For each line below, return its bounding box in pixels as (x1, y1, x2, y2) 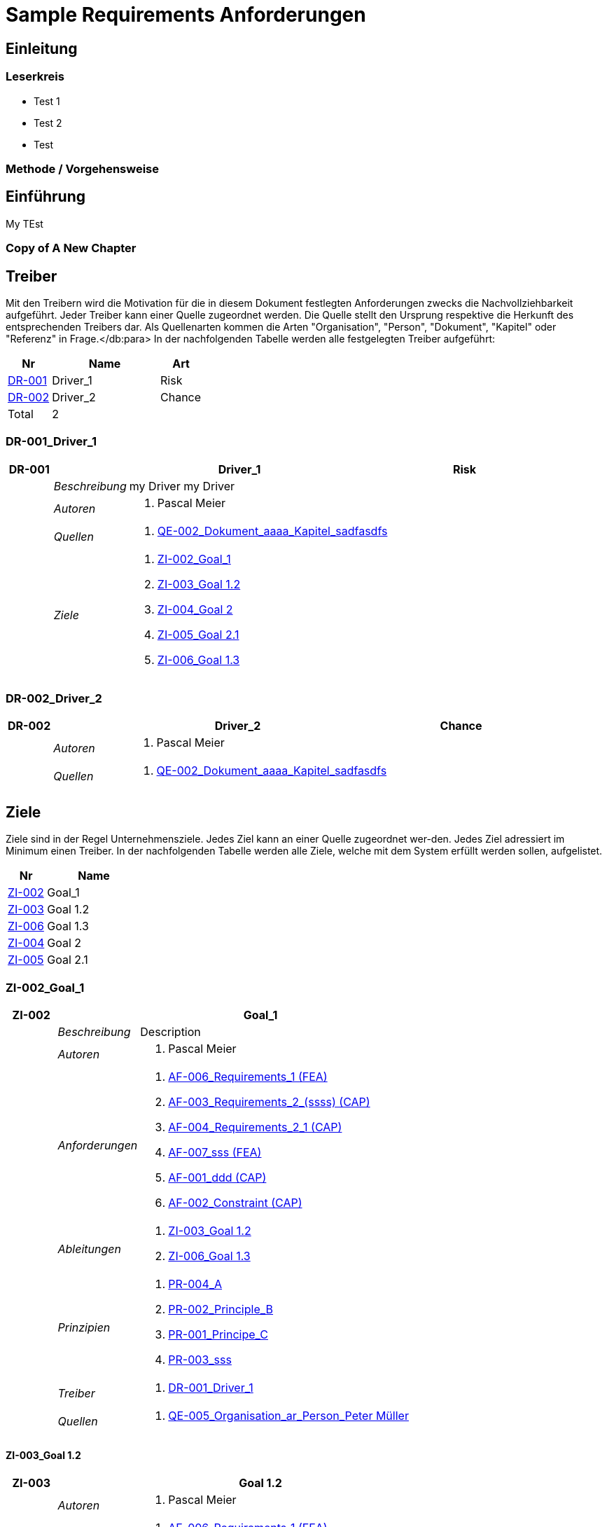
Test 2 (34, 116, 62, 129)
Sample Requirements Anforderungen (6, 3, 366, 27)
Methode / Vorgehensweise (6, 161, 160, 176)
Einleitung (6, 39, 78, 57)
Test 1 (34, 95, 60, 107)
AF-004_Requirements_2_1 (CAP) (168, 1120, 342, 1135)
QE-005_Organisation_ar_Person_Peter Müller (168, 1409, 409, 1423)
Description (140, 1025, 201, 1039)
